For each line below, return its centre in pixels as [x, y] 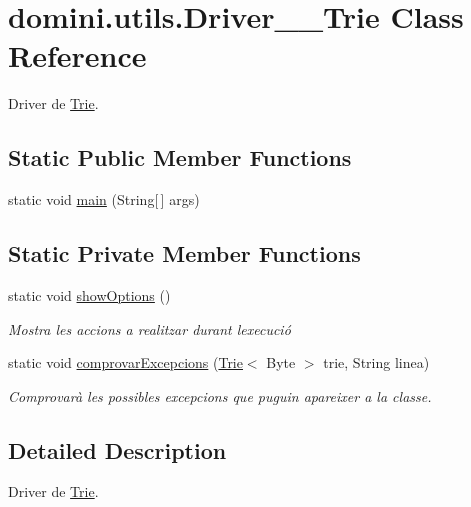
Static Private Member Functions [184, 253]
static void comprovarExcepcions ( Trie [125, 362]
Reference [77, 55]
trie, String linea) [376, 362]
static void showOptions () [89, 294]
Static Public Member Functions [180, 157]
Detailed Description [117, 449]
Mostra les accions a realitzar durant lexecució [149, 328]
